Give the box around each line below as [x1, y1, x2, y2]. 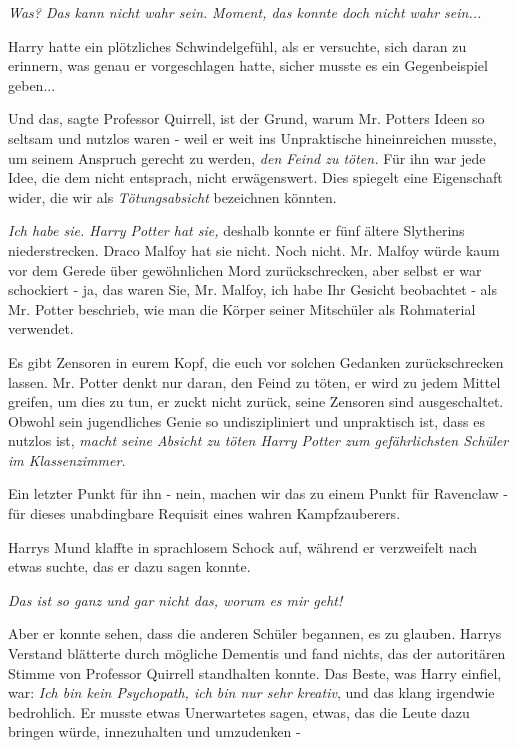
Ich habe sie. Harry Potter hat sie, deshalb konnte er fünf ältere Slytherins [8, 220, 465, 241]
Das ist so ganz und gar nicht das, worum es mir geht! [8, 589, 343, 610]
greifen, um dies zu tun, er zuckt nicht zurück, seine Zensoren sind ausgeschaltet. [8, 391, 504, 412]
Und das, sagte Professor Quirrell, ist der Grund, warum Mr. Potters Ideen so [8, 108, 485, 129]
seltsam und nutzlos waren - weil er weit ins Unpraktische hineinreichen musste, [8, 127, 497, 148]
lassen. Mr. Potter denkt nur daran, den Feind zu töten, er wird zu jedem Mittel [8, 371, 501, 392]
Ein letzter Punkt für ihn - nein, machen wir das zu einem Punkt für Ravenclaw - [8, 483, 508, 504]
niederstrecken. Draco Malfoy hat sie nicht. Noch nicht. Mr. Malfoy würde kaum [8, 239, 500, 260]
